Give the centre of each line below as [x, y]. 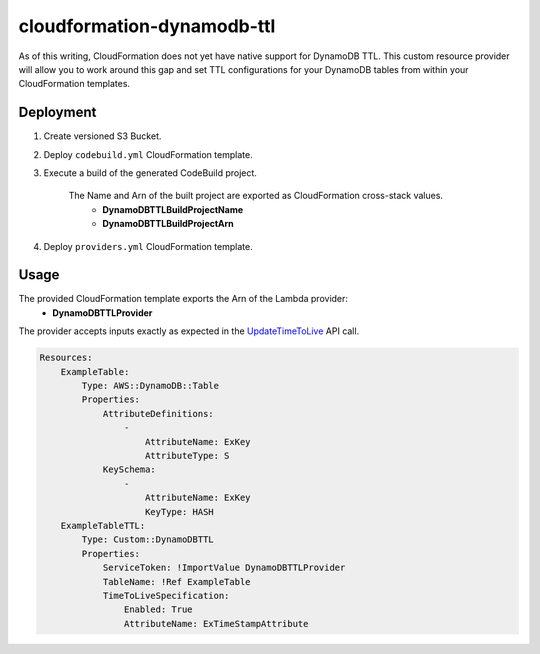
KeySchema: [129, 469]
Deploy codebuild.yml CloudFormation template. [148, 154]
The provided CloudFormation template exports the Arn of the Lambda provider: [183, 299]
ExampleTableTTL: [103, 525]
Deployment [57, 112]
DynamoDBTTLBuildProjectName [173, 209]
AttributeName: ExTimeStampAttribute [216, 623]
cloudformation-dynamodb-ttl [147, 26]
